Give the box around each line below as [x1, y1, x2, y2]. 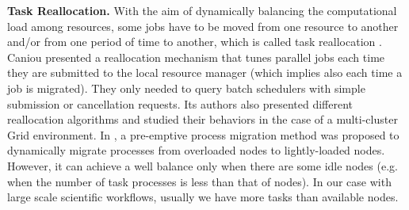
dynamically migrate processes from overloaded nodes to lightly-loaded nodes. [7, 142, 385, 158]
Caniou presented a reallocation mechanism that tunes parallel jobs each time [7, 48, 385, 65]
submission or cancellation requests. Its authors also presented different [7, 95, 354, 112]
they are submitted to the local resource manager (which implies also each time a [7, 64, 403, 81]
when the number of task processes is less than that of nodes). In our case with [7, 173, 392, 189]
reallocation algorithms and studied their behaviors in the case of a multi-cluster [7, 111, 398, 128]
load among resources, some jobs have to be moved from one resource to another [7, 17, 399, 34]
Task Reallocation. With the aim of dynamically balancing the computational [7, 2, 397, 18]
